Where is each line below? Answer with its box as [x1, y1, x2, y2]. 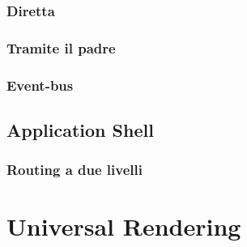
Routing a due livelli [6, 160, 143, 180]
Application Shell [6, 117, 154, 142]
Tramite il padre [6, 37, 116, 57]
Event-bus [6, 75, 74, 95]
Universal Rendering [6, 210, 241, 243]
